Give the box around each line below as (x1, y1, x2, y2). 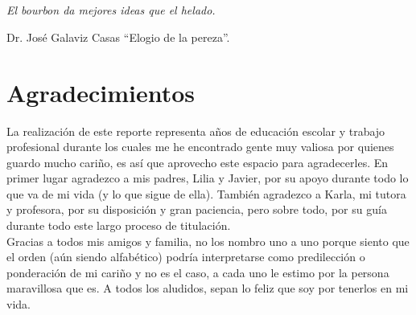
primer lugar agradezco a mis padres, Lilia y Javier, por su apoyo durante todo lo (6, 170, 409, 186)
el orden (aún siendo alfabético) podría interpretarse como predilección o (6, 248, 365, 265)
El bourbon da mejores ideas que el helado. (6, 2, 216, 18)
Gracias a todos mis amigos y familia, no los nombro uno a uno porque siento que (6, 232, 410, 249)
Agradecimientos (6, 76, 196, 108)
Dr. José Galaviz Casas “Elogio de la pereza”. (6, 28, 230, 45)
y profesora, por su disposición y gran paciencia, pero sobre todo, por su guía (6, 201, 387, 218)
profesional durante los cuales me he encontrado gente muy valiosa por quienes (6, 138, 394, 155)
